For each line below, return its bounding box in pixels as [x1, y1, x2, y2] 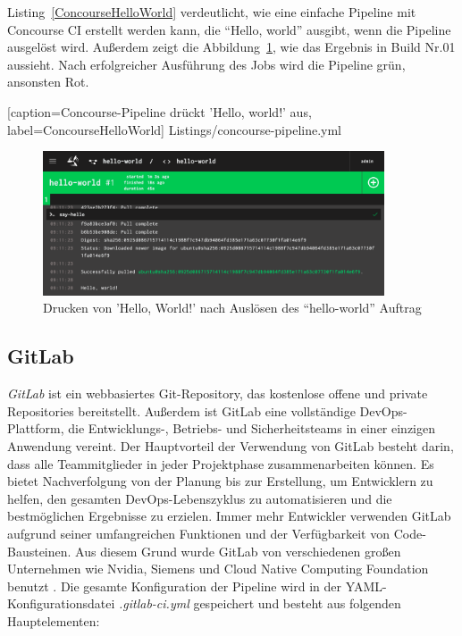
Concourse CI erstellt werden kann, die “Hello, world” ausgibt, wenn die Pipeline [7, 20, 451, 38]
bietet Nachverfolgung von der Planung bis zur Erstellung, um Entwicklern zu [7, 472, 433, 490]
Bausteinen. [7, 541, 71, 560]
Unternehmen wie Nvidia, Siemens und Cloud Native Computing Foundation [7, 559, 429, 578]
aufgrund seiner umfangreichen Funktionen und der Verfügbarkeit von [7, 524, 390, 543]
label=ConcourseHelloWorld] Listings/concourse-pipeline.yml [7, 120, 342, 138]
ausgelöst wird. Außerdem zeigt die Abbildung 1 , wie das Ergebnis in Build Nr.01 [7, 38, 456, 56]
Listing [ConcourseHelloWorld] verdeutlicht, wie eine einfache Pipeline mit [7, 3, 416, 21]
